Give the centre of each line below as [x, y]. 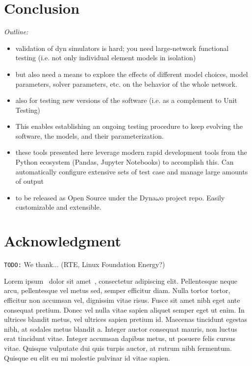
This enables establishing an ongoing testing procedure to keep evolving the [129, 126]
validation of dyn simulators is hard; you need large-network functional [122, 48]
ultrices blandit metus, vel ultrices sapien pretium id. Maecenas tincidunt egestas [126, 319]
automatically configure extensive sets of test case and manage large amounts [132, 171]
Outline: [16, 32]
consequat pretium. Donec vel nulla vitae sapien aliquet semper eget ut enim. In [124, 309]
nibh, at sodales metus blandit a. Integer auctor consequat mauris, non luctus [121, 329]
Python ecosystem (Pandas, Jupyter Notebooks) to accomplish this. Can [125, 162]
